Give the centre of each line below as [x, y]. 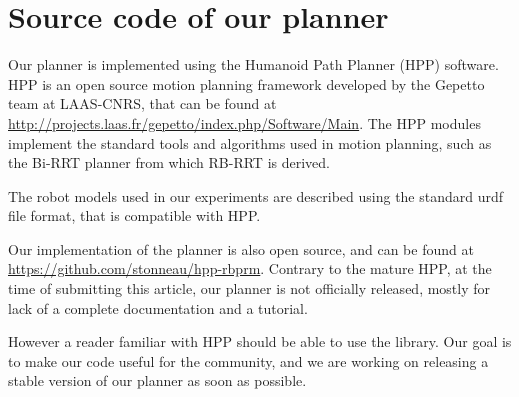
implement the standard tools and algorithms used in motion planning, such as [250, 142]
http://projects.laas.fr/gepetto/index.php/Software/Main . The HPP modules [244, 122]
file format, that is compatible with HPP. [134, 215]
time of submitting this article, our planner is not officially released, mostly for [249, 288]
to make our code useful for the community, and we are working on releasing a [248, 360]
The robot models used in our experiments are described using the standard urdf [256, 195]
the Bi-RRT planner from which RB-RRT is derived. [169, 162]
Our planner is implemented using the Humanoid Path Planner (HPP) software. [253, 64]
